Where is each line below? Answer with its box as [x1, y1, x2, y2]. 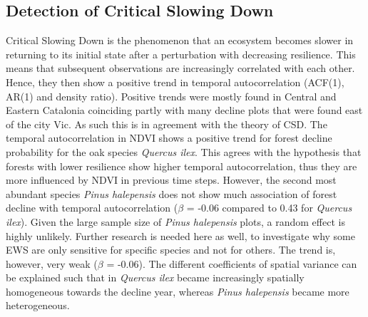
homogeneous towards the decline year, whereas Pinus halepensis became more [6, 284, 349, 298]
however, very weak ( [6, 256, 98, 271]
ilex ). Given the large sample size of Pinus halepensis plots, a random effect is [6, 214, 345, 229]
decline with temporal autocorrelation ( [6, 200, 178, 215]
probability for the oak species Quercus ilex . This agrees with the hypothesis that [6, 144, 362, 159]
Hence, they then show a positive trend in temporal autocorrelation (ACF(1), [6, 74, 344, 89]
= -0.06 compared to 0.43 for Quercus [186, 200, 352, 215]
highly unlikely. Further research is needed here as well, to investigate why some [6, 228, 355, 243]
